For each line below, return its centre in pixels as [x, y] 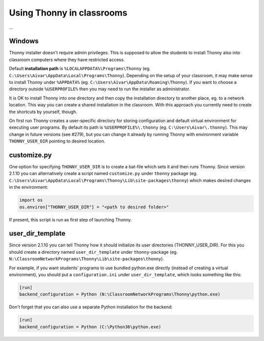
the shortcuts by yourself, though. [43, 112]
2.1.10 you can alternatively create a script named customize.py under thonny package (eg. [103, 174]
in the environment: [29, 187]
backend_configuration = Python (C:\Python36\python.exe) [90, 327]
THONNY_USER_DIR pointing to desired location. [57, 141]
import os [31, 200]
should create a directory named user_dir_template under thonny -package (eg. [93, 252]
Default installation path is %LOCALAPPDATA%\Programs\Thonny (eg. [80, 69]
